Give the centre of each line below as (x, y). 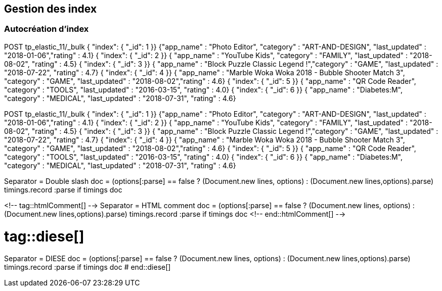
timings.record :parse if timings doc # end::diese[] (87, 267)
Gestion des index (51, 9)
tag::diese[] (44, 236)
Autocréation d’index (47, 29)
